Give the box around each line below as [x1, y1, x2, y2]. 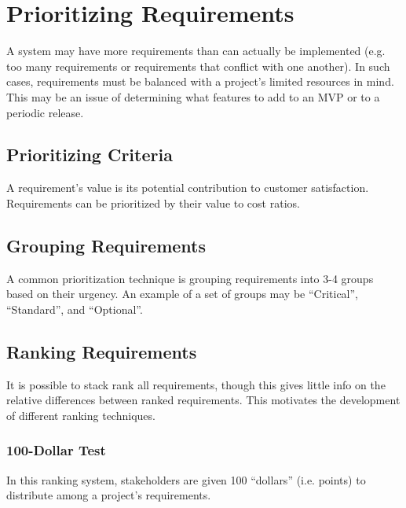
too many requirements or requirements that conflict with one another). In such [6, 57, 390, 74]
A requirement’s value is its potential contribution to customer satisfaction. [6, 179, 369, 196]
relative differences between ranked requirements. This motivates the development [6, 392, 401, 408]
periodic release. [6, 104, 84, 120]
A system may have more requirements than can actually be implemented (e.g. [6, 42, 386, 59]
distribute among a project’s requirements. [6, 487, 211, 503]
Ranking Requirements [6, 339, 197, 363]
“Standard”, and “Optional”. [6, 300, 143, 317]
